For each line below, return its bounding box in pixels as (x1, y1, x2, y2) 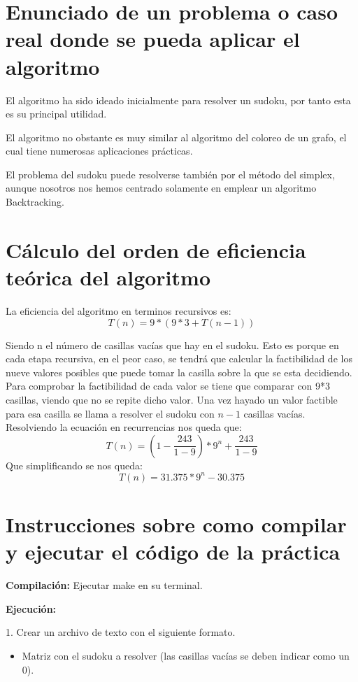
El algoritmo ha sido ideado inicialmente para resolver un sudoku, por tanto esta (6, 92, 351, 107)
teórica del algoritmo (6, 263, 210, 292)
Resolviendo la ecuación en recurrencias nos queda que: (6, 420, 242, 434)
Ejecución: (6, 601, 57, 616)
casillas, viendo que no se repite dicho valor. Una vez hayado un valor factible (6, 392, 338, 406)
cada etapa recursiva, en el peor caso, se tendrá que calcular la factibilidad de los (6, 351, 352, 366)
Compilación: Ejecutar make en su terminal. (6, 578, 203, 592)
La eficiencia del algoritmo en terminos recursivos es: (6, 303, 231, 318)
